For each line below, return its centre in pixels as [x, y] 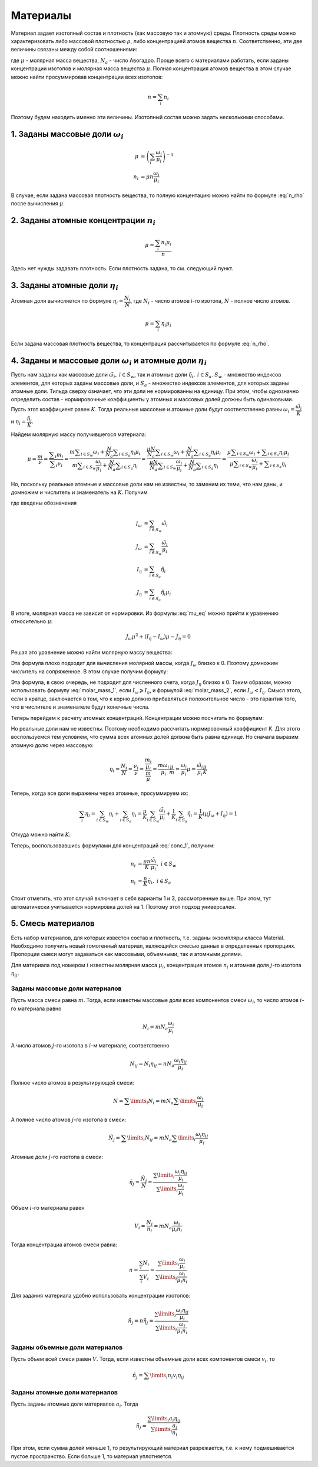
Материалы [41, 15]
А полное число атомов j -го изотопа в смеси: [69, 1120]
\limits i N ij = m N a [149, 1139]
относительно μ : [32, 621]
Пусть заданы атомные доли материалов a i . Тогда [74, 1405]
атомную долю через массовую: [52, 745]
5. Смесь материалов [53, 924]
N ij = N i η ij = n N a [152, 1065]
